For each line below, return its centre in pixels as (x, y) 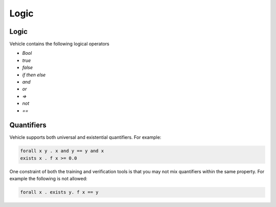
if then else (34, 75)
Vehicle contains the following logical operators (59, 44)
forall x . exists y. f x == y (60, 192)
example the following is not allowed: (49, 179)
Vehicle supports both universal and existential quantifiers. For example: (85, 137)
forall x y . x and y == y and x (62, 151)
